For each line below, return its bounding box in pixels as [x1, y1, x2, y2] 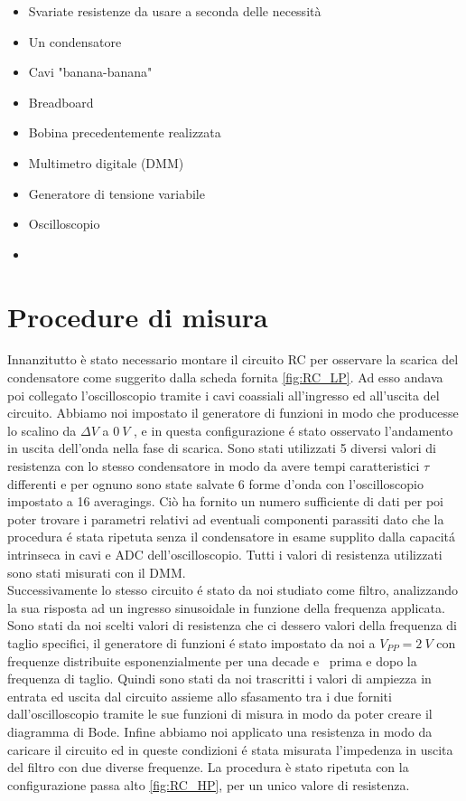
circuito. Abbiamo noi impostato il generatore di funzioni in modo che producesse [7, 403, 459, 422]
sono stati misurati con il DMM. [7, 562, 186, 581]
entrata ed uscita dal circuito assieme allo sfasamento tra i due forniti [7, 686, 392, 705]
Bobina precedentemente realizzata [28, 123, 221, 142]
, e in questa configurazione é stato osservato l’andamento [134, 420, 453, 439]
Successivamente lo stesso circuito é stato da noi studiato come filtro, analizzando [7, 580, 459, 599]
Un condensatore [28, 32, 122, 51]
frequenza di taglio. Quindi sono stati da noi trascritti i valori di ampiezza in [7, 669, 432, 688]
